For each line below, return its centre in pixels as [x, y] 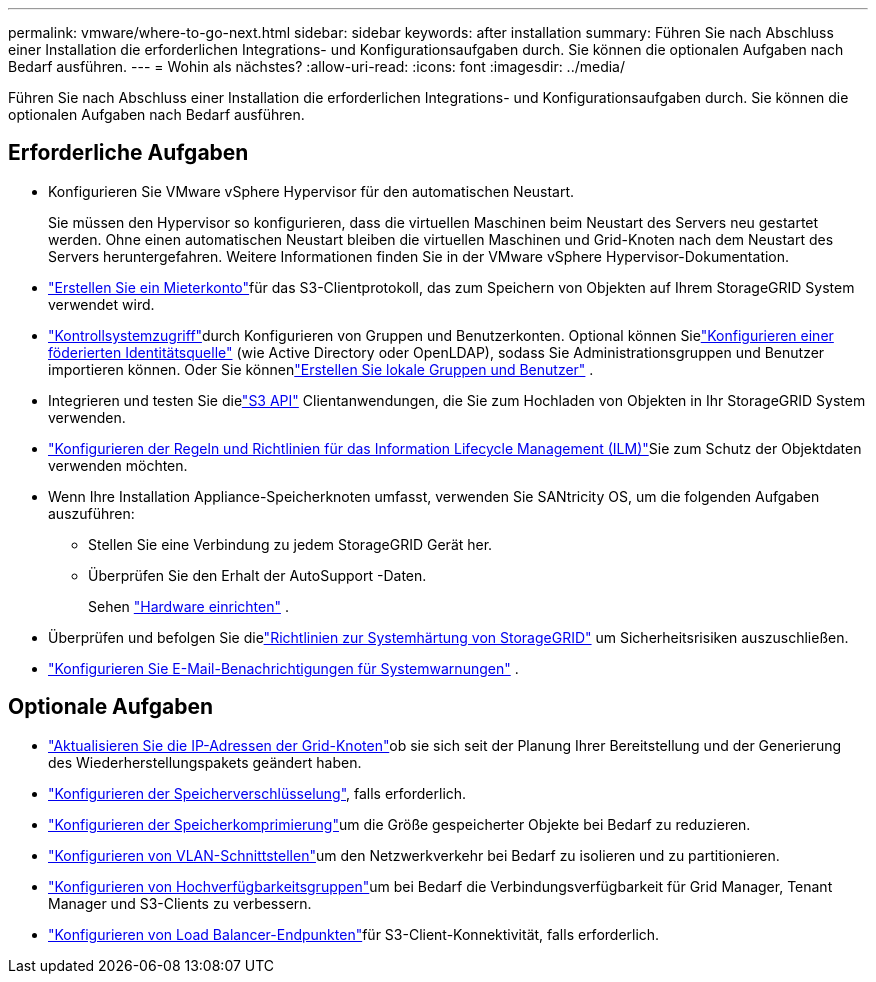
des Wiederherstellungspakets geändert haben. [205, 762]
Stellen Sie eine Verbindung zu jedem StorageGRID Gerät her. [290, 544]
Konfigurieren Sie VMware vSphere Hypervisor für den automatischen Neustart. [311, 191]
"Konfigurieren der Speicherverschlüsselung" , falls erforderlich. [257, 793]
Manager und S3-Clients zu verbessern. [180, 903]
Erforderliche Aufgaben [128, 153]
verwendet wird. [101, 304]
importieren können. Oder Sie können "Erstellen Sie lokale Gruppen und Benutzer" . [321, 369]
